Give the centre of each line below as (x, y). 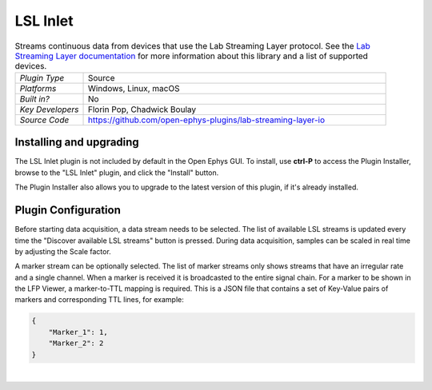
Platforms (38, 88)
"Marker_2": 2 (76, 343)
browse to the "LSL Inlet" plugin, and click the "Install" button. (117, 173)
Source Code (44, 120)
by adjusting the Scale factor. (63, 251)
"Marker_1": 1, (78, 332)
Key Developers (49, 109)
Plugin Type (42, 78)
